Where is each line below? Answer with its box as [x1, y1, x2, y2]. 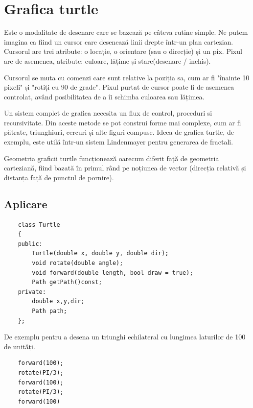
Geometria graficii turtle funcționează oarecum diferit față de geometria [4, 153, 219, 163]
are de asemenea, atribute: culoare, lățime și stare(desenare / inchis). [4, 55, 211, 66]
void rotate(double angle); [32, 260, 123, 267]
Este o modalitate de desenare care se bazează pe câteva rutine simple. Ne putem [4, 27, 248, 37]
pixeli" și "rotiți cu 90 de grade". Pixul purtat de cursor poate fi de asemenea [4, 82, 234, 92]
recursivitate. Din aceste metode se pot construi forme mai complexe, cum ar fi [4, 117, 241, 127]
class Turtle [18, 221, 60, 228]
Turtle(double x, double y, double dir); [32, 250, 169, 257]
